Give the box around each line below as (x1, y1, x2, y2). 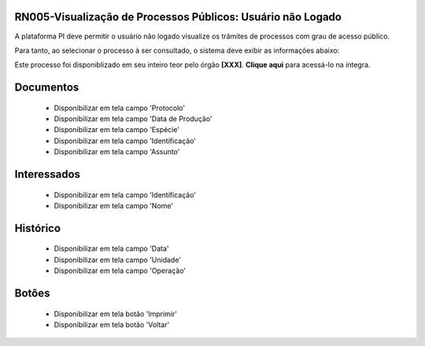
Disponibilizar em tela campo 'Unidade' (54, 255, 181, 264)
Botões (14, 287, 50, 300)
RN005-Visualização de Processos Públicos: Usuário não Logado (14, 10, 342, 24)
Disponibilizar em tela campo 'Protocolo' (54, 103, 185, 112)
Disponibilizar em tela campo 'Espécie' (54, 125, 180, 134)
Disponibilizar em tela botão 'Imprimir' (54, 309, 177, 318)
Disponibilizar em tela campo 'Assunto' (54, 147, 180, 156)
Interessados (14, 167, 81, 181)
